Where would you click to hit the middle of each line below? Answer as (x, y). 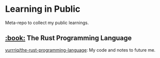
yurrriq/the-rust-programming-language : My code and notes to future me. (80, 50)
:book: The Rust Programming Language (68, 38)
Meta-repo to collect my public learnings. (47, 23)
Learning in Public (43, 9)
